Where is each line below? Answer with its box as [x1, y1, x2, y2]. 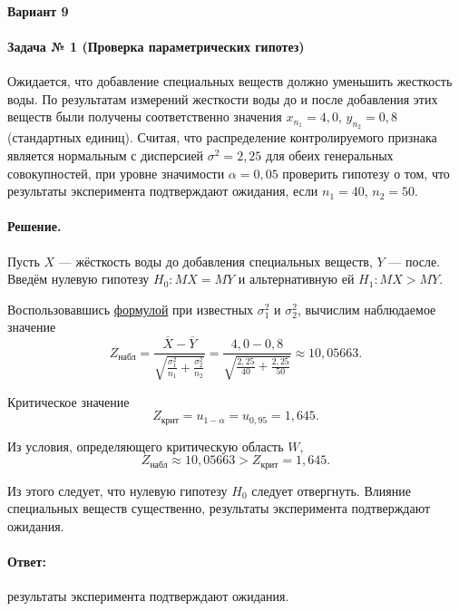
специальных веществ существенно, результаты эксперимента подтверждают [7, 499, 431, 518]
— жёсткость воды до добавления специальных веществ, [58, 251, 373, 270]
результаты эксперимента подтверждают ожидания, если [7, 181, 318, 200]
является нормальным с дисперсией [7, 145, 204, 164]
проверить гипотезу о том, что [282, 163, 450, 182]
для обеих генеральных [266, 145, 394, 164]
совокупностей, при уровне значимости [7, 163, 225, 182]
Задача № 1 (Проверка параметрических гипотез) [7, 36, 305, 55]
